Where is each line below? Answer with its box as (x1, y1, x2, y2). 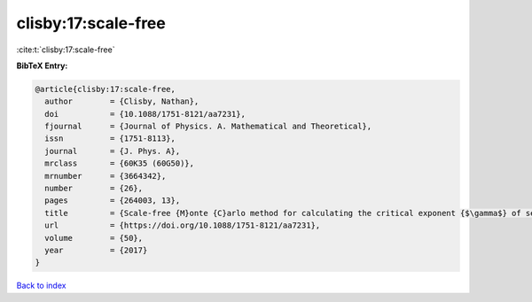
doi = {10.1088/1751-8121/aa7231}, (44, 109, 246, 119)
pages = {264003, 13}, (44, 196, 181, 205)
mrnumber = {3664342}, (44, 171, 167, 181)
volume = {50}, (44, 233, 144, 243)
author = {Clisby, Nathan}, (44, 97, 199, 106)
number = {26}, (44, 183, 144, 194)
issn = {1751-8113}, (44, 134, 176, 143)
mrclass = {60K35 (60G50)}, (44, 159, 195, 168)
